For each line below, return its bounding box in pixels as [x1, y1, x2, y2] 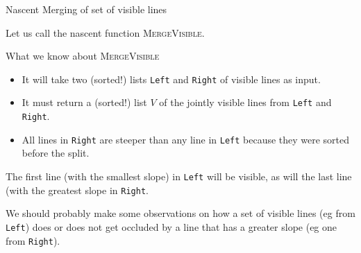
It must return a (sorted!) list [22, 95, 147, 110]
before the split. [22, 146, 90, 160]
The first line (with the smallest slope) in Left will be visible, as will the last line [6, 169, 352, 183]
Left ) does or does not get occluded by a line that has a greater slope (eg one [6, 219, 337, 234]
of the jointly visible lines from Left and [159, 95, 332, 110]
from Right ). [6, 233, 60, 247]
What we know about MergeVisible [6, 49, 160, 63]
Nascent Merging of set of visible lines [6, 2, 167, 16]
